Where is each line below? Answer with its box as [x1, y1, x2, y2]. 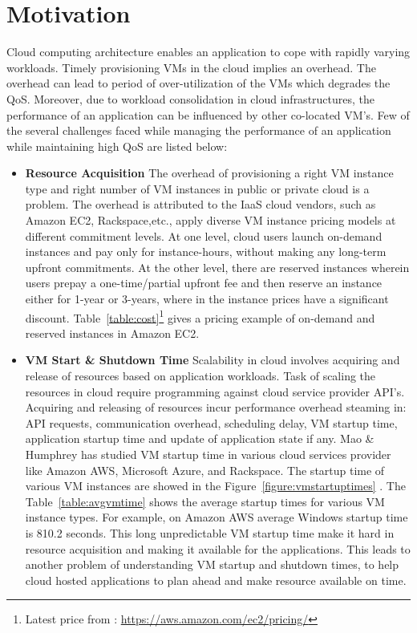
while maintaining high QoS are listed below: [6, 137, 228, 154]
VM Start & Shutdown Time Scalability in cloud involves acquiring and [25, 351, 400, 368]
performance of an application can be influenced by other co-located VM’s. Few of [6, 106, 410, 123]
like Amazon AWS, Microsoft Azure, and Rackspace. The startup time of [25, 461, 385, 478]
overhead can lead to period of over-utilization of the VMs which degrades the [6, 75, 391, 91]
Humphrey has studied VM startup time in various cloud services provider [25, 446, 391, 463]
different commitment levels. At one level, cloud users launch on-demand [25, 227, 383, 244]
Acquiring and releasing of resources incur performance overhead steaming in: [25, 399, 407, 416]
